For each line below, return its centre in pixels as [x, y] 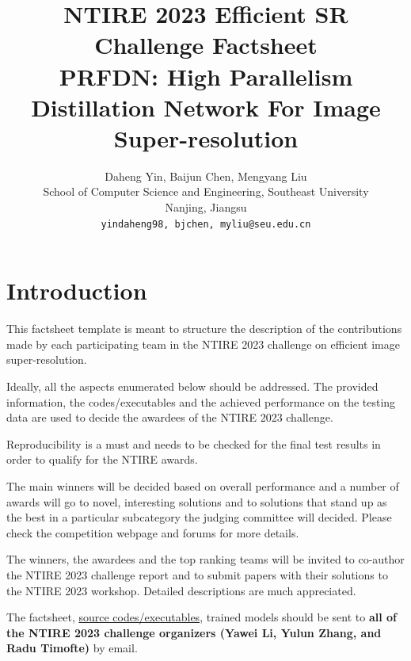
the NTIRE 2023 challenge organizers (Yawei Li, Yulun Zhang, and [194, 632]
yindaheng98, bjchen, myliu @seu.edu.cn [206, 224]
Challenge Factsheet [206, 45]
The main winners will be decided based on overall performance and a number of [203, 486]
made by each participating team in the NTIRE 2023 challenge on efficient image [203, 344]
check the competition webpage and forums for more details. [153, 532]
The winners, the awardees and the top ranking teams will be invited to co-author [205, 559]
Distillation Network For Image [206, 107]
